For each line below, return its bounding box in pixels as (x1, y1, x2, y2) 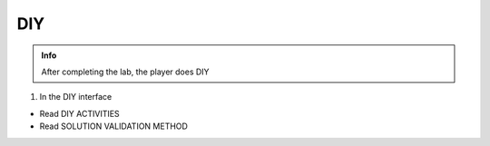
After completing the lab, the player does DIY (41, 66, 210, 77)
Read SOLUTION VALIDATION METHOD (39, 121, 188, 131)
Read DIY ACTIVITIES (39, 108, 120, 119)
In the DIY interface (39, 92, 113, 102)
